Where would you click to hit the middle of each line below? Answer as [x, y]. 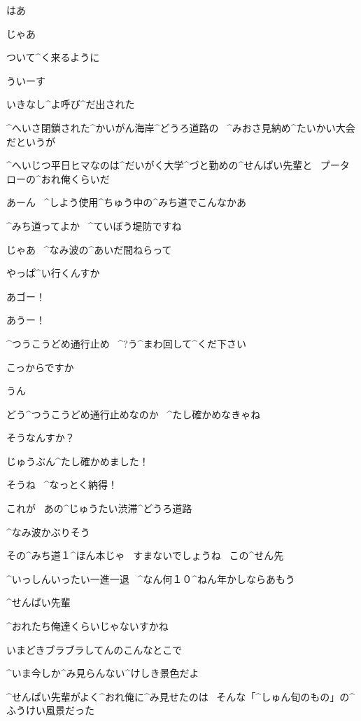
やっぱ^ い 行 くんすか [53, 273]
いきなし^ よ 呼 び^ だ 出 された [71, 104]
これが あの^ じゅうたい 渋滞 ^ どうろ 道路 [99, 508]
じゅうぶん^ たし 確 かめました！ [78, 461]
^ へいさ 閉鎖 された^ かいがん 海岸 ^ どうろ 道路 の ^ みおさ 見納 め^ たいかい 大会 [181, 127]
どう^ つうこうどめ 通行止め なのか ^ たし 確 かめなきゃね [134, 414]
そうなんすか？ [41, 438]
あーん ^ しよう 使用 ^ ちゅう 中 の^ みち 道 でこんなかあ [127, 202]
